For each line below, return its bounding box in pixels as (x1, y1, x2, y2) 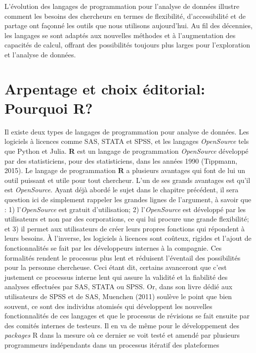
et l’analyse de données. (4, 49, 76, 59)
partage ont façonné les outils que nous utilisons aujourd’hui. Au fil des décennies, (4, 20, 253, 31)
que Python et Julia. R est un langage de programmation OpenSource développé (4, 146, 249, 156)
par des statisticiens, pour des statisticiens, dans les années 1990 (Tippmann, (4, 155, 238, 166)
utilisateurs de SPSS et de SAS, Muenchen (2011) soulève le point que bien (4, 291, 232, 301)
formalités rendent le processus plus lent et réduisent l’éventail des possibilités (4, 252, 241, 263)
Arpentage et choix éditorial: (4, 78, 205, 98)
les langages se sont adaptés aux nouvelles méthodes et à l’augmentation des (4, 30, 236, 40)
